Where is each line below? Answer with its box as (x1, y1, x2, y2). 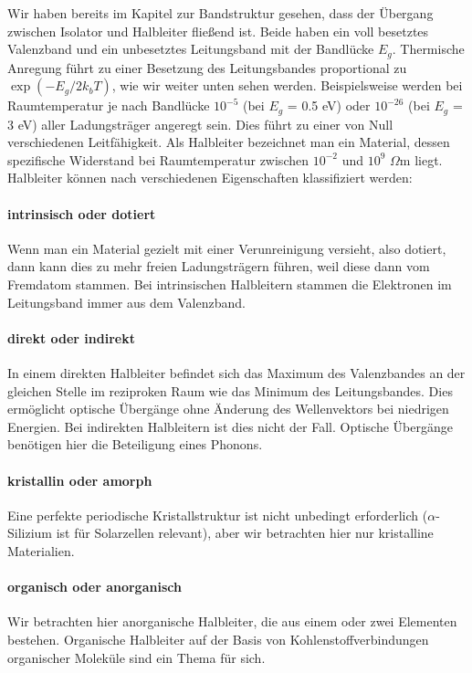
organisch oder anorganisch (7, 577, 182, 596)
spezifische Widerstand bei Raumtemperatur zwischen (7, 150, 309, 169)
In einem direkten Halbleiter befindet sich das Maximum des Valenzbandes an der (7, 363, 466, 383)
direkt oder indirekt (7, 328, 135, 347)
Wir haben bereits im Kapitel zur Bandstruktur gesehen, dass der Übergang (7, 4, 434, 22)
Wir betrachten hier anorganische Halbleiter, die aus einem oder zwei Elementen (7, 612, 457, 631)
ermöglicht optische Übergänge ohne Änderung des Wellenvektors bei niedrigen (7, 399, 449, 418)
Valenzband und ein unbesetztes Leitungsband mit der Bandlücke (7, 39, 374, 58)
